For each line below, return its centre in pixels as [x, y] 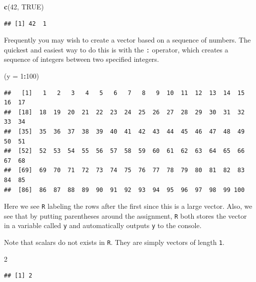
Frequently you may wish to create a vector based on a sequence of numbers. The [128, 40]
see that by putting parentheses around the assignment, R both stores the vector [126, 215]
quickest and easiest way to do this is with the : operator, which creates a [116, 49]
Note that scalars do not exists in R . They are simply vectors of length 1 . [114, 242]
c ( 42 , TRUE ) [24, 6]
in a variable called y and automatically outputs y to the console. [103, 225]
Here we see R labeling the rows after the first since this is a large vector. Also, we [128, 206]
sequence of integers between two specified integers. [82, 59]
